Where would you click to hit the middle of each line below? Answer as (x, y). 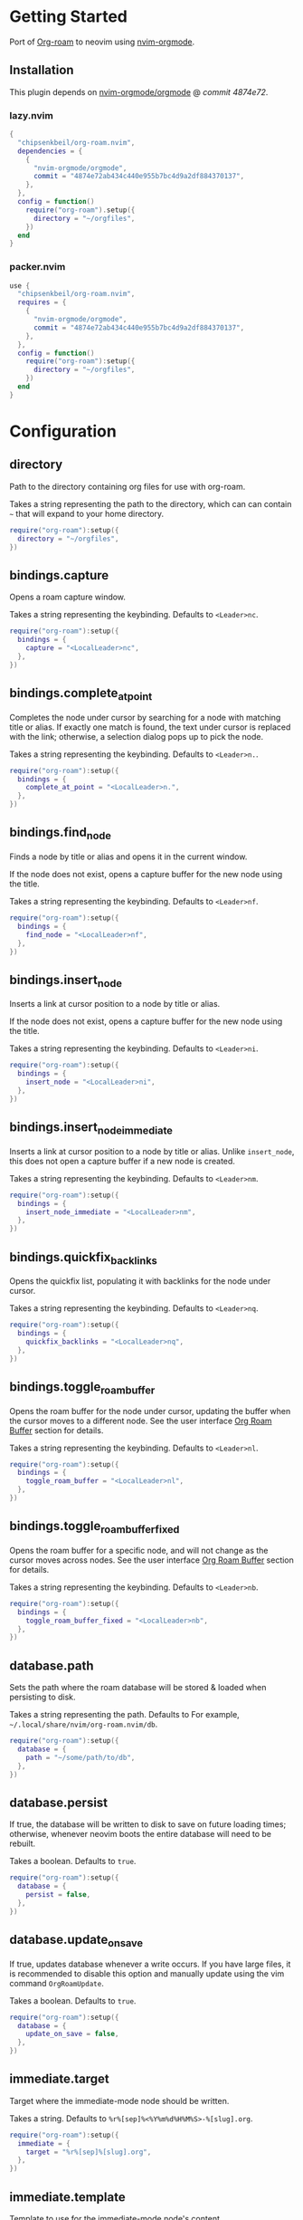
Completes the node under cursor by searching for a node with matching (145, 717)
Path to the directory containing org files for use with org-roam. (128, 486)
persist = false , (58, 1895)
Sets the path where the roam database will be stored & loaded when (138, 1688)
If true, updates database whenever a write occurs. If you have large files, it (150, 1964)
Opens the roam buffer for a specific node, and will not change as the (139, 1550)
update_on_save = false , (72, 2034)
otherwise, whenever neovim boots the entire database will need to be (141, 1834)
